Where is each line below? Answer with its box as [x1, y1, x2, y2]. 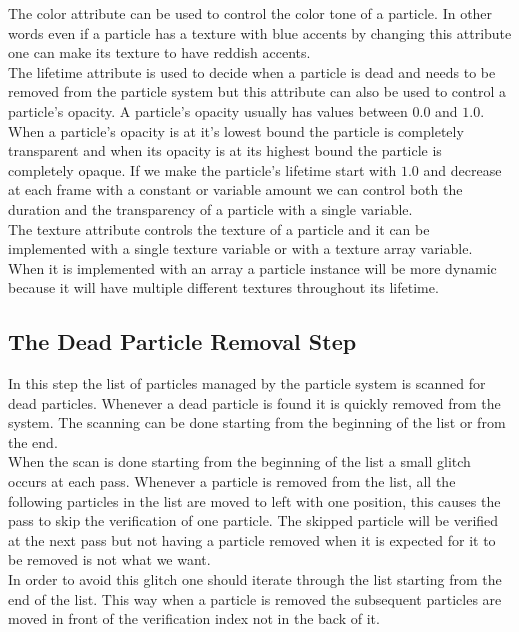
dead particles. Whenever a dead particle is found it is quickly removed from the [8, 392, 501, 413]
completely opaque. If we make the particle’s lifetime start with [8, 159, 397, 180]
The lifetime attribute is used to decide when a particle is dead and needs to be [8, 61, 496, 82]
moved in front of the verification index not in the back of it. [8, 608, 380, 629]
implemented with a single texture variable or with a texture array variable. [8, 238, 473, 259]
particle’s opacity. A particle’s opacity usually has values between [8, 100, 408, 121]
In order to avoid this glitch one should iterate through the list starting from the [8, 569, 502, 590]
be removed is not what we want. [8, 549, 211, 570]
